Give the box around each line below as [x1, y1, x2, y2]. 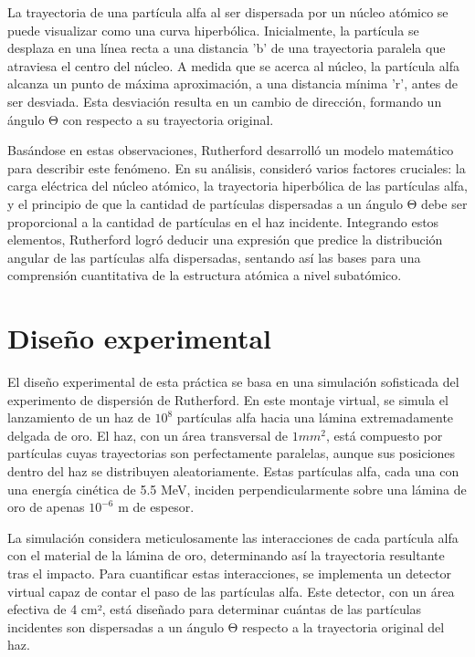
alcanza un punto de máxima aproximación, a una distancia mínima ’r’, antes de [7, 74, 458, 93]
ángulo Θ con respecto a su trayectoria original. [7, 109, 274, 129]
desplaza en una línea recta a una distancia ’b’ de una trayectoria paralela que [7, 38, 446, 57]
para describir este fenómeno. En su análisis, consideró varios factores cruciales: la [7, 158, 466, 177]
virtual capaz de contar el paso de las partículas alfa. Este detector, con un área [7, 581, 455, 600]
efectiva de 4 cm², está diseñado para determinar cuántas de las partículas [7, 600, 422, 619]
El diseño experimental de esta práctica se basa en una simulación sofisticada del [7, 372, 459, 391]
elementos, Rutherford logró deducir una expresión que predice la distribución [7, 230, 443, 249]
